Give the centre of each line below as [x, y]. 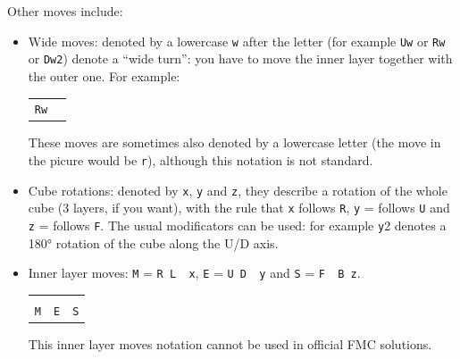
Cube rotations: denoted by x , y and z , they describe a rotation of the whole [238, 190]
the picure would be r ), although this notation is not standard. [201, 160]
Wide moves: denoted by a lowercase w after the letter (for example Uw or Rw [237, 41]
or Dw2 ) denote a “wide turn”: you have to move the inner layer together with [240, 58]
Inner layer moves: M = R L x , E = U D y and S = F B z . [194, 273]
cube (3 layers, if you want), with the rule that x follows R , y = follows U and [239, 208]
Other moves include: [65, 11]
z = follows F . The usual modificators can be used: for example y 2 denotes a [237, 225]
